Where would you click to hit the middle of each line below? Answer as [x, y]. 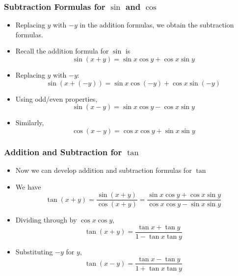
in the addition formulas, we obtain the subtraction [157, 25]
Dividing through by [46, 220]
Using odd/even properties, [56, 98]
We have [28, 186]
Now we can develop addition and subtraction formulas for [104, 170]
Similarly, [30, 123]
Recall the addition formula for [62, 51]
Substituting [34, 251]
